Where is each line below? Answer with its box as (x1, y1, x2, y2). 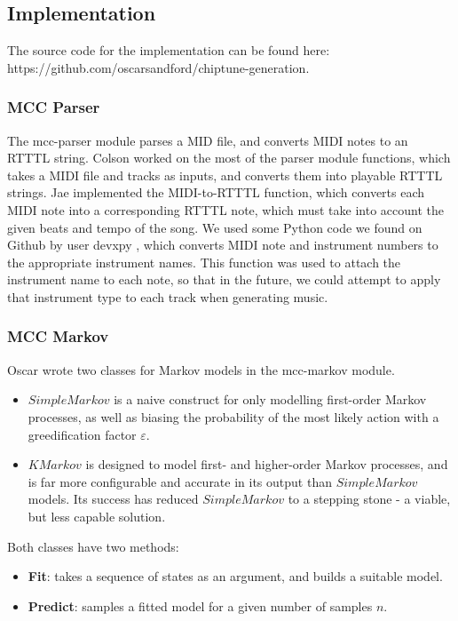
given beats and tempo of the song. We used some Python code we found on (7, 218, 422, 236)
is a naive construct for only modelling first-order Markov (114, 390, 427, 409)
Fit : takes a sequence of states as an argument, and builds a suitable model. (28, 567, 443, 585)
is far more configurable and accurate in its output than (28, 472, 332, 490)
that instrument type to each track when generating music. (7, 287, 328, 306)
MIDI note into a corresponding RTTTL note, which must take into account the (7, 200, 444, 219)
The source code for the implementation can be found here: (7, 41, 330, 60)
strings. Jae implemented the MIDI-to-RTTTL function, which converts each (7, 183, 425, 202)
